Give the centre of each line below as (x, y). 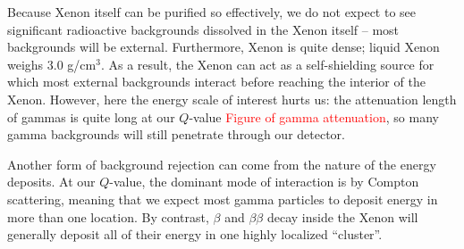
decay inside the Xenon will (342, 216)
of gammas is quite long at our (91, 116)
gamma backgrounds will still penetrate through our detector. (176, 134)
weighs (25, 64)
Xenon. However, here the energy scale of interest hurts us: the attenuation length (232, 99)
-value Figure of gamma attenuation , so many (314, 116)
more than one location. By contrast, (108, 216)
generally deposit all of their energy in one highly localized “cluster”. (195, 234)
